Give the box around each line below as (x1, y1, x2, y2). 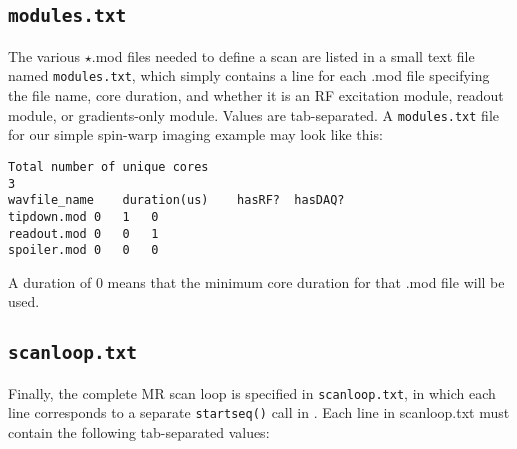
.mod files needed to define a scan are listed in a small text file (91, 45, 475, 66)
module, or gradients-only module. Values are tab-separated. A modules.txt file (8, 104, 499, 125)
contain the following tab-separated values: (8, 422, 270, 443)
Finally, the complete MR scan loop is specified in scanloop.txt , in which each (8, 382, 496, 403)
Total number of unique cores (8, 159, 209, 174)
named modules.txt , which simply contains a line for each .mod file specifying (8, 65, 490, 86)
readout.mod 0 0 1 (8, 226, 159, 241)
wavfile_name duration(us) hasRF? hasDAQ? (8, 193, 345, 208)
